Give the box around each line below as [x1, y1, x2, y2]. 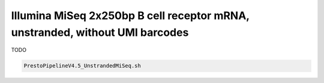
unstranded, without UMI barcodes [11, 26, 189, 39]
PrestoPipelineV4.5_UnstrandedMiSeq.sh [23, 63, 141, 69]
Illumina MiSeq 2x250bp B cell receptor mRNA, [11, 9, 250, 22]
